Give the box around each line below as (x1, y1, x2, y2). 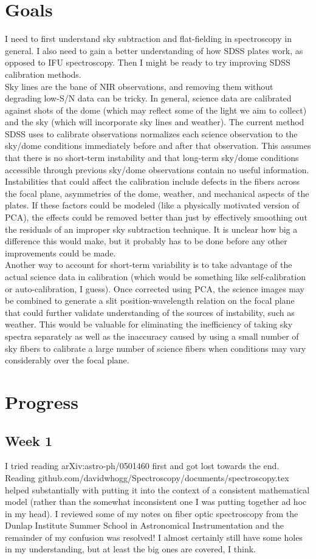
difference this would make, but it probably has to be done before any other (5, 235, 287, 247)
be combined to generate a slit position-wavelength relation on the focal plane (5, 294, 295, 307)
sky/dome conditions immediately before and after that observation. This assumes (5, 139, 311, 152)
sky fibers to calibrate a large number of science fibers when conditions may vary (5, 341, 306, 354)
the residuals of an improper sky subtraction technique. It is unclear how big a (5, 222, 298, 235)
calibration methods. (5, 67, 81, 80)
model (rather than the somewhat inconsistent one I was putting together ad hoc (5, 495, 307, 508)
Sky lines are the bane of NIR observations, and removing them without (5, 80, 273, 92)
